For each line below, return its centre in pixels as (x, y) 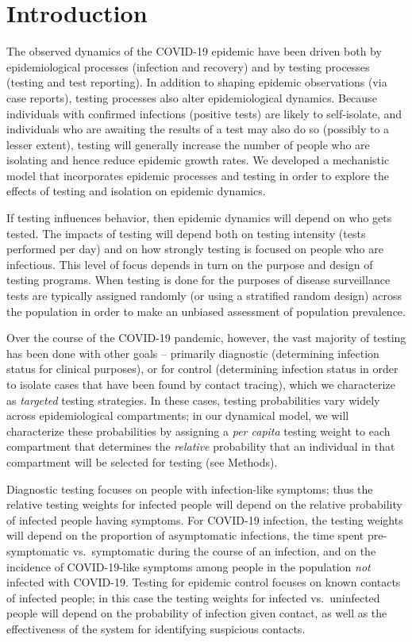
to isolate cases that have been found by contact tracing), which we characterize (201, 384)
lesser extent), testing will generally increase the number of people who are (188, 144)
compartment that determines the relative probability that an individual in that (201, 446)
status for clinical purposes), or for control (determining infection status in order (202, 369)
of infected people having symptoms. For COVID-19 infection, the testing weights (205, 519)
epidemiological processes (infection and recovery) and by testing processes (188, 66)
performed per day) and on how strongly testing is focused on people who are (195, 249)
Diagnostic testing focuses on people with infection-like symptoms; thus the (190, 488)
